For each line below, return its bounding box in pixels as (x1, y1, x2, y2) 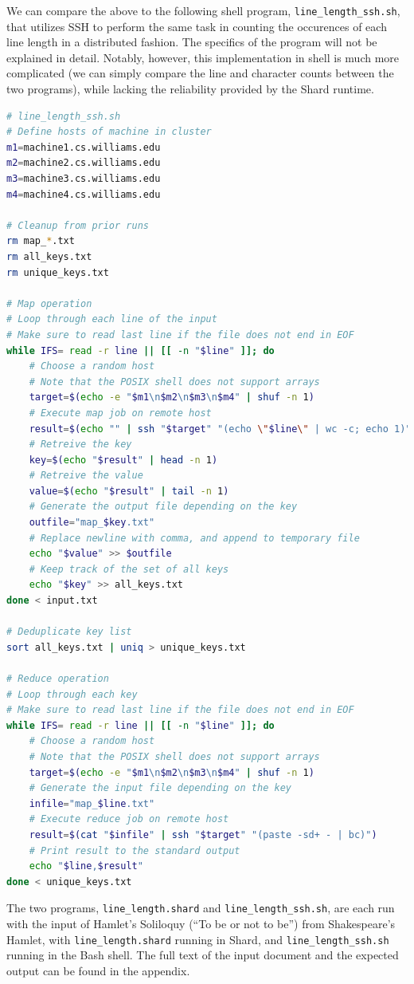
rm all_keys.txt (6, 250, 92, 262)
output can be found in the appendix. (6, 962, 190, 978)
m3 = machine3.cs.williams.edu (6, 173, 161, 184)
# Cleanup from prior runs (6, 219, 149, 231)
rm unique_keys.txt (6, 266, 109, 278)
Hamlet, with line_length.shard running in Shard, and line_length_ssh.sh (6, 931, 389, 947)
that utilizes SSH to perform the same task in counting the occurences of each (6, 18, 387, 34)
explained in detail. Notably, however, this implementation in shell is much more (6, 49, 400, 65)
